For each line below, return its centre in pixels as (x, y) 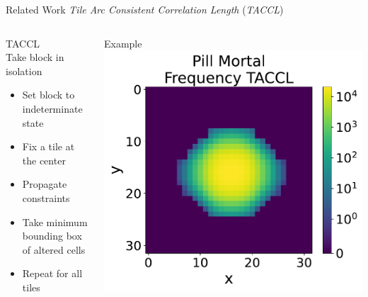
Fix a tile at (48, 146)
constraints (46, 197)
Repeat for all (52, 273)
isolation (24, 71)
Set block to (48, 95)
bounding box (52, 236)
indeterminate (52, 108)
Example (123, 43)
